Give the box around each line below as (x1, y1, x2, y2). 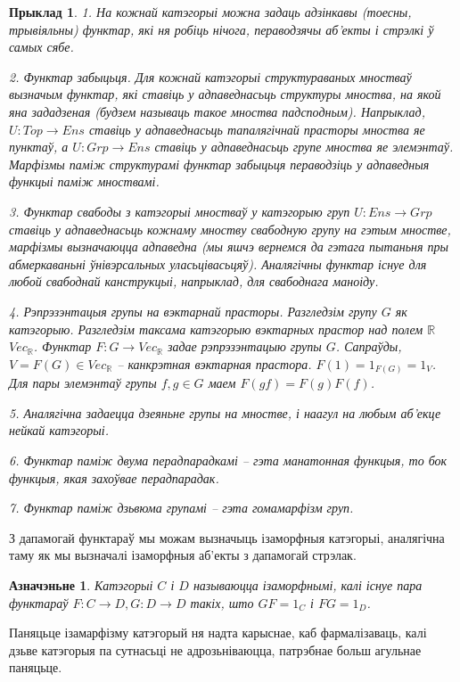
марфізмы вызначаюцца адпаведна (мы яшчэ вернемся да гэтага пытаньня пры (9, 237, 449, 256)
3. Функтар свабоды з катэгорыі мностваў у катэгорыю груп (9, 201, 350, 220)
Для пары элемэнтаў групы (9, 374, 157, 392)
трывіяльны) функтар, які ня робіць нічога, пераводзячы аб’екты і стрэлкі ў (9, 20, 434, 38)
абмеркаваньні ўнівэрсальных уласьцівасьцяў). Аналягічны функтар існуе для (9, 254, 427, 273)
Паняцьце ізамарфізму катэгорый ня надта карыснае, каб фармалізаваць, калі (9, 623, 427, 642)
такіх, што (190, 593, 254, 612)
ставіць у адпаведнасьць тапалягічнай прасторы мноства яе (88, 119, 425, 138)
